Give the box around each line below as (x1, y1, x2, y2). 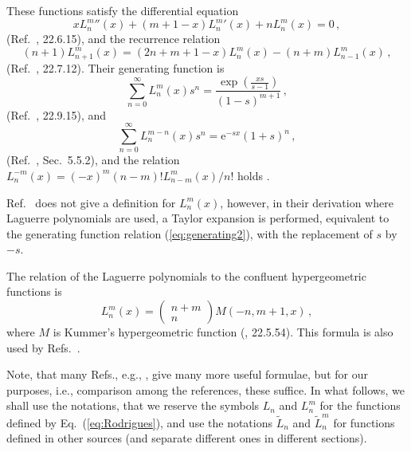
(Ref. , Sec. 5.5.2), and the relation (6, 151, 180, 168)
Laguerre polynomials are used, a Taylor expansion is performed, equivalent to (6, 210, 389, 226)
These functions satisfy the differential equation (6, 2, 239, 18)
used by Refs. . (6, 339, 80, 356)
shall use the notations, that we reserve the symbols (6, 397, 260, 414)
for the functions (319, 397, 401, 414)
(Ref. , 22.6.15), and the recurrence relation (6, 30, 221, 47)
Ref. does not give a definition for (6, 194, 176, 210)
